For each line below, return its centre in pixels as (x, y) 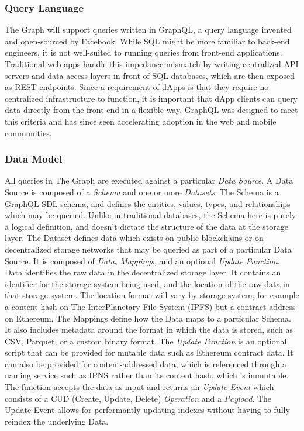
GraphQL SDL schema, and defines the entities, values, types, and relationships (148, 203)
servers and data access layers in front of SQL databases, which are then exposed (150, 75)
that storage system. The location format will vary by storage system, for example (152, 295)
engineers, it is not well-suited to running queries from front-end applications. (144, 52)
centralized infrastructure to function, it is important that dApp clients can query (151, 98)
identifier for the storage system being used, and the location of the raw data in (147, 283)
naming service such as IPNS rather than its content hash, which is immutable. (147, 375)
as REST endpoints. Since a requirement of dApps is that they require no (137, 87)
